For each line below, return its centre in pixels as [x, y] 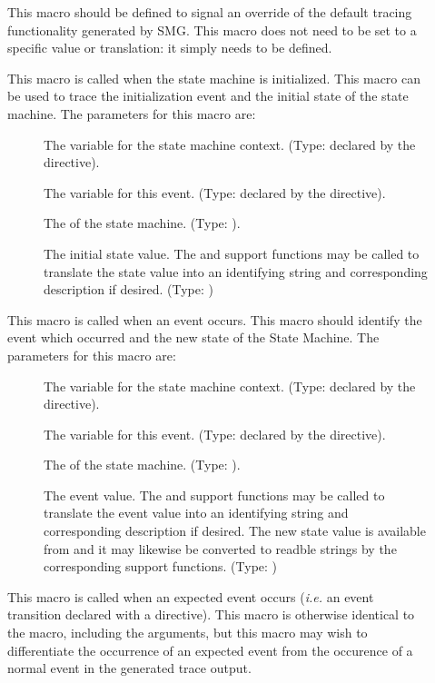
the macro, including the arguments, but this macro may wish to [188, 633]
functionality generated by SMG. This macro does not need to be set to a [212, 30]
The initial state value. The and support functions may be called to [232, 253]
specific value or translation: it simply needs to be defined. [170, 48]
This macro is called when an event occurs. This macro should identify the [215, 319]
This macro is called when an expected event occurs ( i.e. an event [191, 596]
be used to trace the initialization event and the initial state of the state [208, 96]
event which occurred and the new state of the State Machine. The [193, 337]
